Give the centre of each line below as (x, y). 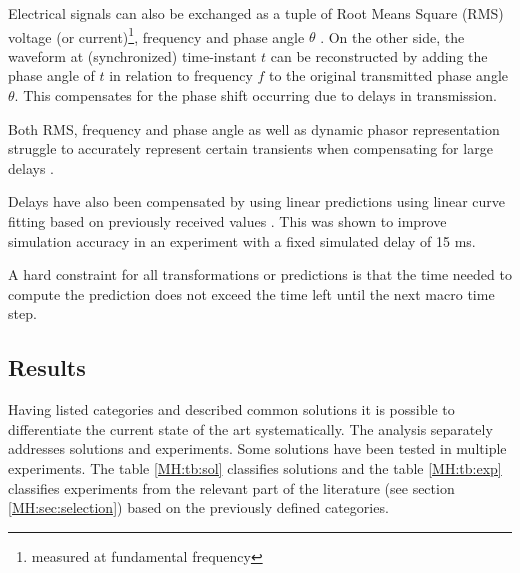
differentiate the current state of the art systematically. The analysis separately (250, 428)
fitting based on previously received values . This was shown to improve (227, 221)
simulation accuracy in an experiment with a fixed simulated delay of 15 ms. (242, 240)
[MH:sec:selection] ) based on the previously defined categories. (198, 507)
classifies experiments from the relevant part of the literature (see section (231, 487)
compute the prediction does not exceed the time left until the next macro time (251, 293)
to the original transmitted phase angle (388, 75)
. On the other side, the (392, 36)
